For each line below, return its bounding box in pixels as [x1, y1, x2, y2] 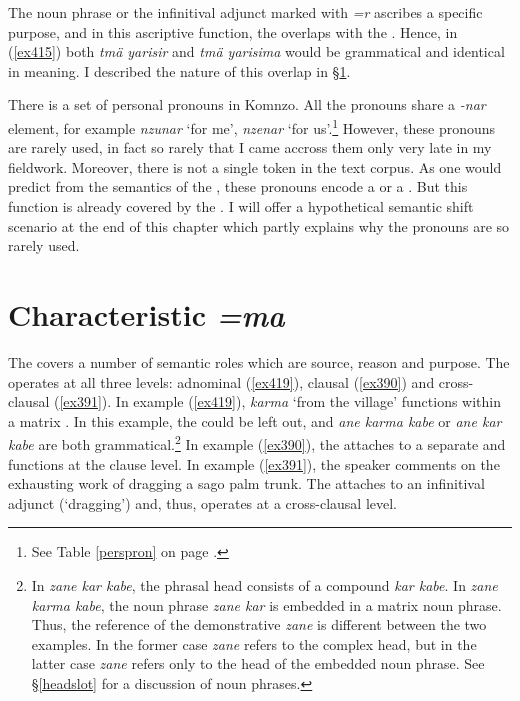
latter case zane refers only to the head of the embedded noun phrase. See [31, 653, 485, 674]
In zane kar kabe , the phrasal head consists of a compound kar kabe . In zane [31, 574, 498, 595]
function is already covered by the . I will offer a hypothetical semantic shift [8, 196, 474, 216]
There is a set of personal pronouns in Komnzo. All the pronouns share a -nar [8, 94, 486, 115]
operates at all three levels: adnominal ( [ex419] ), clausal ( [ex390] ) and [8, 371, 435, 392]
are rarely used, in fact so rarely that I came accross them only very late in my [8, 137, 492, 158]
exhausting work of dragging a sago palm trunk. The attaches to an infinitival [8, 473, 485, 494]
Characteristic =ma [8, 293, 285, 335]
